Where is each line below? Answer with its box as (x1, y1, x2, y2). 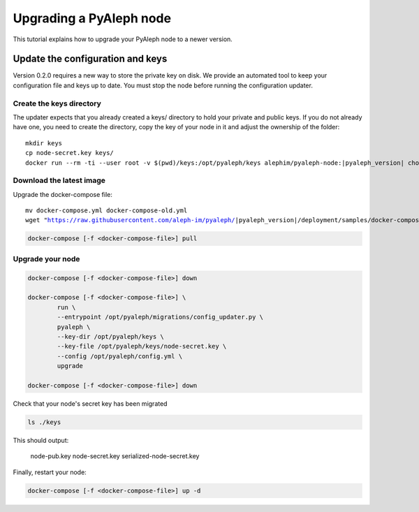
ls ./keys (27, 418, 61, 426)
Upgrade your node (13, 254, 80, 263)
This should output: (13, 436, 69, 444)
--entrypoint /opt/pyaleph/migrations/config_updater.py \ (57, 313, 264, 321)
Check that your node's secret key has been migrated (13, 399, 168, 408)
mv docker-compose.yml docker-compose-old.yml (25, 207, 188, 214)
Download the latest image (13, 175, 106, 185)
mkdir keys (25, 139, 63, 147)
